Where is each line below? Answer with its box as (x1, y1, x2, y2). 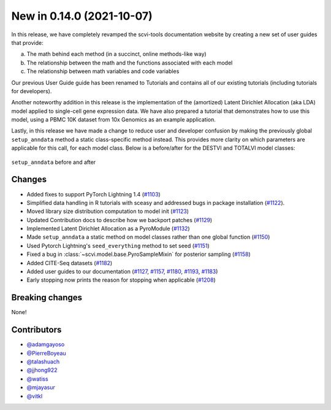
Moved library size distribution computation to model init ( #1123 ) (26, 207, 189, 215)
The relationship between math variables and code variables (26, 68, 180, 75)
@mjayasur (26, 384, 55, 391)
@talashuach (26, 358, 60, 365)
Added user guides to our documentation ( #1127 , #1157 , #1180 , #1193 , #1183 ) (26, 268, 218, 276)
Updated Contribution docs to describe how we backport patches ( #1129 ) (26, 216, 213, 223)
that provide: (11, 39, 44, 46)
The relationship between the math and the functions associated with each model (26, 59, 233, 66)
